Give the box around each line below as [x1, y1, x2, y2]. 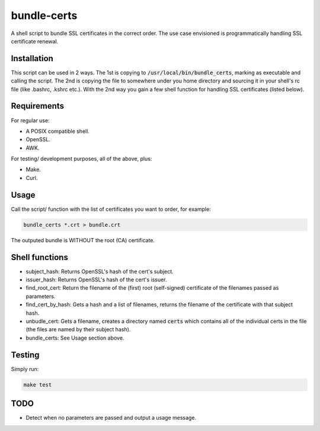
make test [23, 381, 52, 388]
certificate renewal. [11, 37, 59, 45]
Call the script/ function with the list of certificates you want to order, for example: [11, 205, 212, 213]
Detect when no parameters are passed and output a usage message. [25, 414, 197, 422]
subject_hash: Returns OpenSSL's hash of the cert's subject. [25, 268, 174, 275]
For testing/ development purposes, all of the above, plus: [11, 155, 152, 163]
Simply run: [11, 365, 39, 372]
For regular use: [11, 116, 50, 124]
